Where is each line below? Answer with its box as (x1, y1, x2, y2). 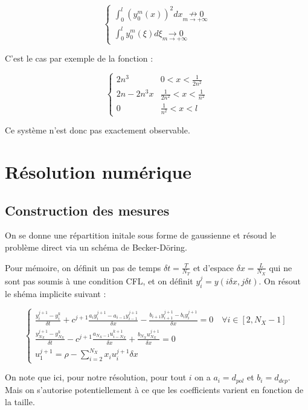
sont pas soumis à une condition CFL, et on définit (5, 274, 193, 287)
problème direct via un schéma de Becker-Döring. (5, 240, 187, 253)
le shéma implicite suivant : (5, 287, 106, 299)
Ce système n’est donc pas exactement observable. (5, 124, 190, 136)
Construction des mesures (5, 200, 170, 219)
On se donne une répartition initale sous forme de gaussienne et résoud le (5, 229, 276, 242)
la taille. (5, 395, 35, 408)
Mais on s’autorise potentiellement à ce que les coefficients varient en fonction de (5, 383, 304, 396)
